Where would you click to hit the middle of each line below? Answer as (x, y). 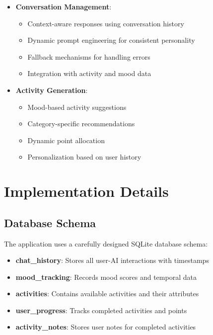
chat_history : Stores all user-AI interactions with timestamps (112, 260)
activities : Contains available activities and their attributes (107, 293)
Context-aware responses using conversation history (106, 23)
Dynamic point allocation (66, 140)
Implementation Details (86, 191)
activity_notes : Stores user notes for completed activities (106, 327)
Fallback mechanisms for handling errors (89, 56)
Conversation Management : (64, 6)
